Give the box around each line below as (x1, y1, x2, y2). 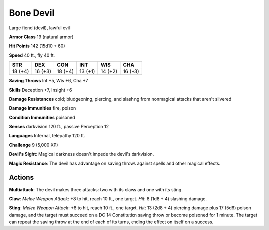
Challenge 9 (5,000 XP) (9, 142, 58, 148)
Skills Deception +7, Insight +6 (9, 87, 72, 93)
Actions (9, 173, 34, 182)
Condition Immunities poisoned (9, 114, 75, 120)
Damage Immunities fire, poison (9, 105, 76, 111)
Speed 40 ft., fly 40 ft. (9, 52, 55, 58)
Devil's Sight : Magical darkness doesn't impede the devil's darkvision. (9, 151, 154, 157)
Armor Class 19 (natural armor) (9, 34, 74, 40)
